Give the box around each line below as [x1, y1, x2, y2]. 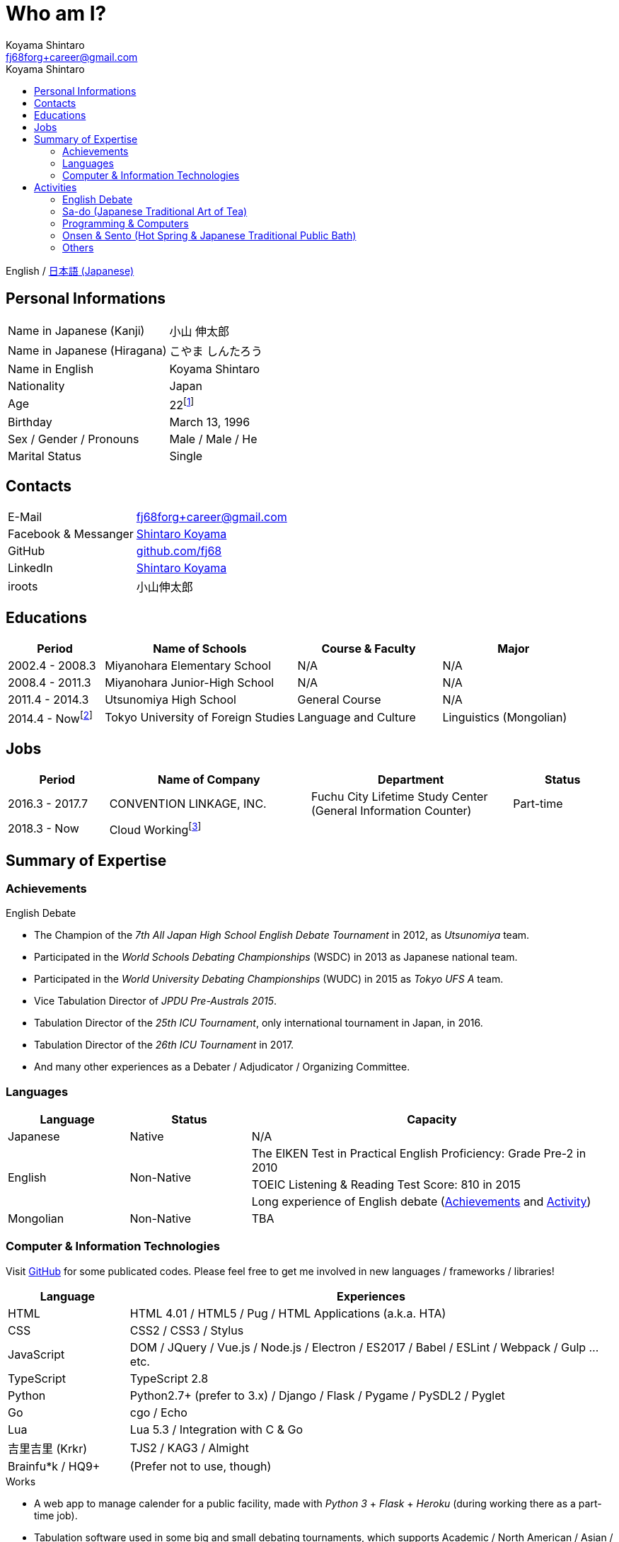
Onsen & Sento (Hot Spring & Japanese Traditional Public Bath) [62, 229, 357, 241]
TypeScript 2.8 [129, 1371, 209, 1386]
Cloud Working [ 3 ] [109, 820, 202, 838]
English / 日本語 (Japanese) [6, 264, 134, 277]
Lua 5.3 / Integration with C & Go [129, 1422, 303, 1437]
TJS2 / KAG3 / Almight [129, 1440, 249, 1455]
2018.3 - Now [8, 821, 79, 836]
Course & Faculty [321, 641, 416, 656]
